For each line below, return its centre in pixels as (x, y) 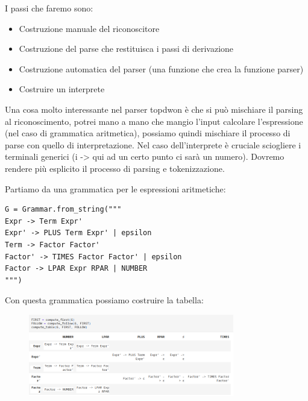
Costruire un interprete (62, 89)
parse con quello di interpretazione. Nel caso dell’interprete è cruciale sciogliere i (153, 144)
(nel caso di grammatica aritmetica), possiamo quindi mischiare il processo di (148, 133)
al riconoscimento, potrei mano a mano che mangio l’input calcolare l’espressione (154, 121)
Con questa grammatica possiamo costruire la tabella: (104, 300)
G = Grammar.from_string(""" (63, 210)
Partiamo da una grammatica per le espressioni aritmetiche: (115, 188)
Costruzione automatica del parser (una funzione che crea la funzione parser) (161, 68)
